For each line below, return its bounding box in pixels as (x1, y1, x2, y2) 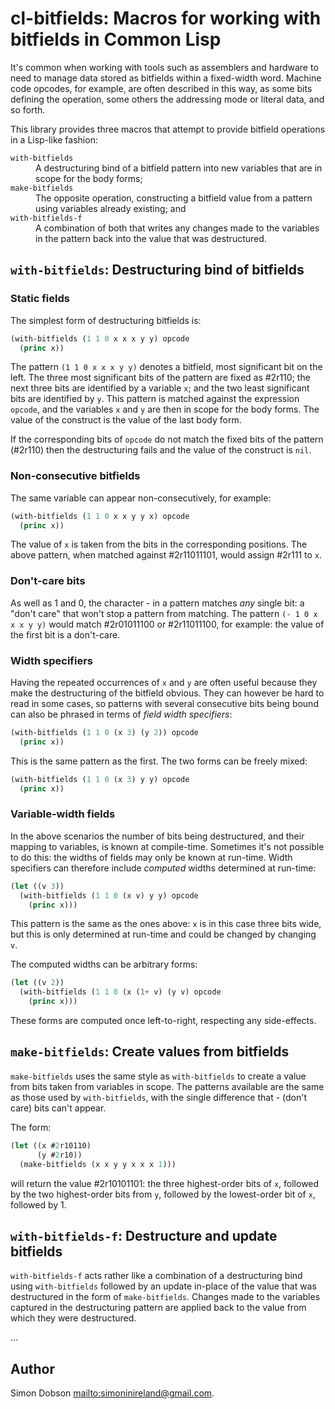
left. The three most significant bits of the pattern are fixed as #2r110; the (10, 372, 311, 384)
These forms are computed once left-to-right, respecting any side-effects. (10, 1015, 317, 1027)
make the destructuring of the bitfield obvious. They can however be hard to (10, 687, 325, 699)
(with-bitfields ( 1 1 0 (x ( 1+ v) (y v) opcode (19, 987, 222, 997)
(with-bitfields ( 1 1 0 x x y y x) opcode (10, 511, 190, 521)
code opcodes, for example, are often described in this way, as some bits (10, 82, 313, 94)
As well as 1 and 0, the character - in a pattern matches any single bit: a (10, 597, 305, 609)
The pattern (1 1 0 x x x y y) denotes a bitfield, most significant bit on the (10, 361, 323, 373)
